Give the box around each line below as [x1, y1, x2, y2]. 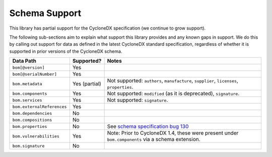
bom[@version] [12, 65, 45, 70]
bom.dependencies [12, 110, 52, 116]
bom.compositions [12, 117, 52, 122]
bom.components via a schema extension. [107, 136, 201, 143]
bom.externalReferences [12, 104, 67, 109]
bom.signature [12, 143, 45, 148]
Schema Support [9, 8, 82, 19]
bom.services [12, 97, 42, 103]
